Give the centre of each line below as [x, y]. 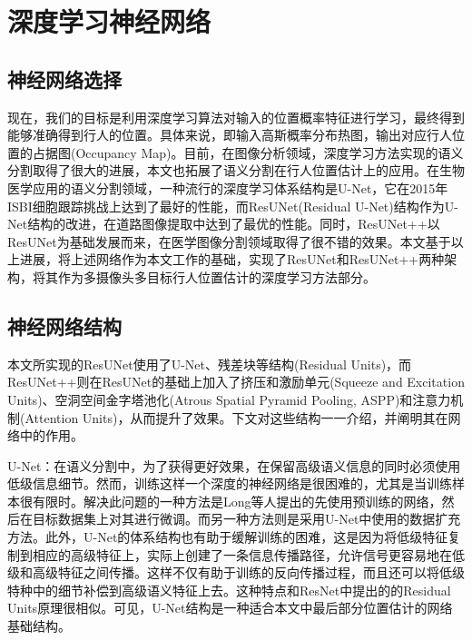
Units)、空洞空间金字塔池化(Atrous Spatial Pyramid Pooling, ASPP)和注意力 [229, 399]
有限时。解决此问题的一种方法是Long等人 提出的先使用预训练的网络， [237, 501]
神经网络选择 [64, 79]
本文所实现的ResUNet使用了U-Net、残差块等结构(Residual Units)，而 [210, 364]
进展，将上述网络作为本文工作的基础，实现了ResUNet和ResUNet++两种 [232, 259]
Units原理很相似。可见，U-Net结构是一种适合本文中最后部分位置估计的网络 [230, 608]
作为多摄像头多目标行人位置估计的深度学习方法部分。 [216, 276]
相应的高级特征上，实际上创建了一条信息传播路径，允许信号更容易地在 [242, 554]
